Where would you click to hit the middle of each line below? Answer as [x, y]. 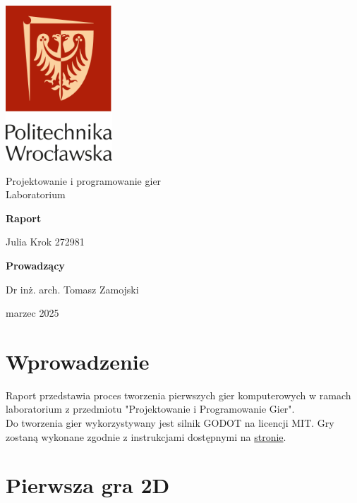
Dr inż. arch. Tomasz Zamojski [72, 289]
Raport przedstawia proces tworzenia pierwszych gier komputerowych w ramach [178, 395]
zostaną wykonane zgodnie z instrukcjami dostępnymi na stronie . [146, 436]
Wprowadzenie [78, 361]
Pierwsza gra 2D [88, 485]
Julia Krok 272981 [45, 242]
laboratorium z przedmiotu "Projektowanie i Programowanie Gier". [150, 409]
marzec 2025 [32, 313]
